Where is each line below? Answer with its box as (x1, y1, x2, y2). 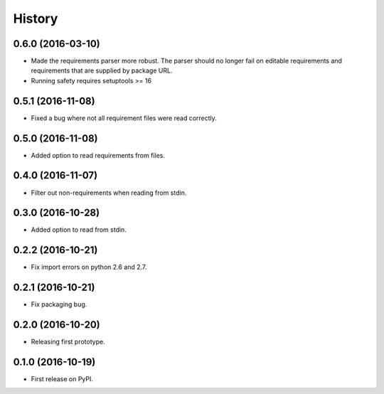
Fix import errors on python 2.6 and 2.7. (31, 263, 147, 272)
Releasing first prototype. (31, 338, 106, 346)
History (13, 11, 58, 26)
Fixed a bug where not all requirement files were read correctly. (31, 114, 217, 122)
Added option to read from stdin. (31, 225, 127, 234)
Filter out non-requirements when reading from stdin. (31, 188, 187, 197)
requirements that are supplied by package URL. (31, 66, 173, 75)
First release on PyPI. (31, 375, 94, 383)
